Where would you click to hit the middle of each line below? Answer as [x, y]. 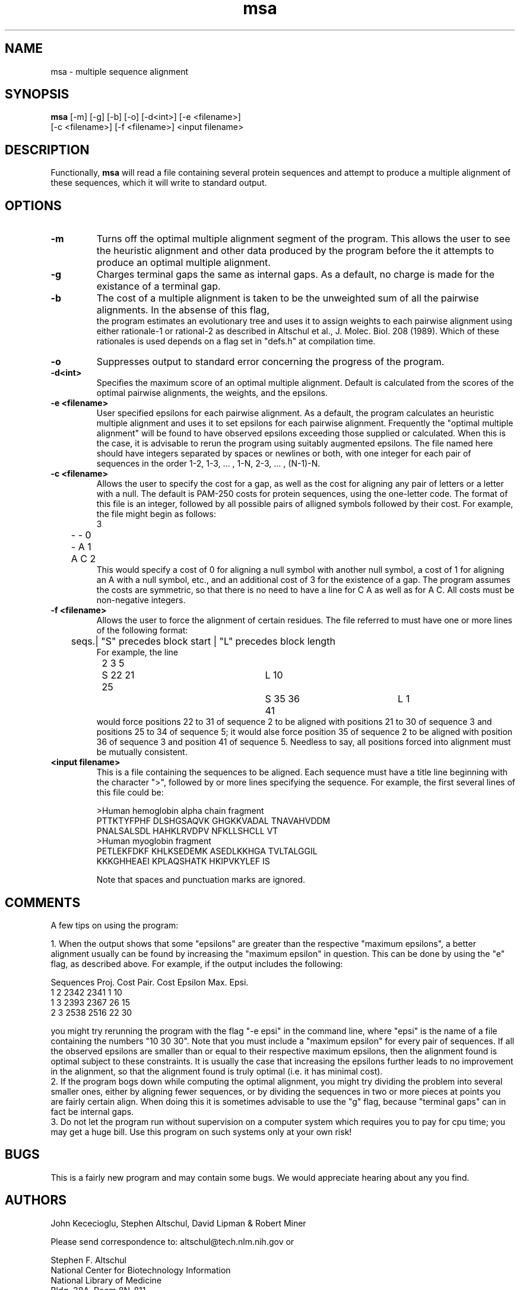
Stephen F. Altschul [88, 1260]
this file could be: [130, 793]
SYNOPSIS [37, 94]
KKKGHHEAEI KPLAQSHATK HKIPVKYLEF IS [183, 861]
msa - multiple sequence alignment [120, 71]
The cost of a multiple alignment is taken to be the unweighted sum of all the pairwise [288, 298]
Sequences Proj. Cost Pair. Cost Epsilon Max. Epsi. [150, 982]
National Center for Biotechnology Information [141, 1270]
